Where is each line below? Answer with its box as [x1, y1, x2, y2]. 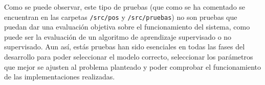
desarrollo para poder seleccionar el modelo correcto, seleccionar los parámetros [4, 51, 253, 62]
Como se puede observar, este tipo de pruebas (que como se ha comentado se [4, 2, 246, 12]
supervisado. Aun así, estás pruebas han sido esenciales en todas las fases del [4, 41, 245, 52]
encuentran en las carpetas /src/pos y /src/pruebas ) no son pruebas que [4, 11, 237, 22]
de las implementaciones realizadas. [4, 71, 115, 82]
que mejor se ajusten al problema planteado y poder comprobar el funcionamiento [4, 61, 261, 72]
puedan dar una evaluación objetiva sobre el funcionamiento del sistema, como [4, 21, 250, 32]
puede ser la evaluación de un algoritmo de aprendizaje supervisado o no [4, 31, 232, 42]
